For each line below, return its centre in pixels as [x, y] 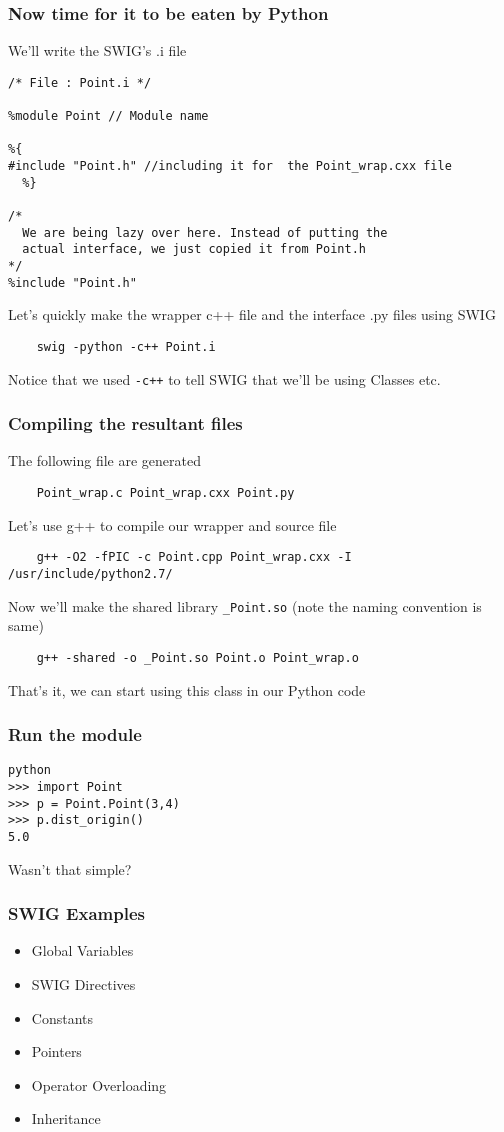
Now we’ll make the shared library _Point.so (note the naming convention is [245, 605]
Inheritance [66, 1118]
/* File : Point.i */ [80, 82]
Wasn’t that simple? [70, 868]
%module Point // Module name [108, 116]
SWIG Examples [76, 913]
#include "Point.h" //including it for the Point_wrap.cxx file [230, 166]
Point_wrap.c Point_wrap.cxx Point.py [165, 493]
